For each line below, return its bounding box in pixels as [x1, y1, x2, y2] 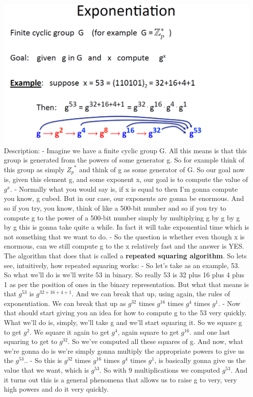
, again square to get [117, 326, 179, 337]
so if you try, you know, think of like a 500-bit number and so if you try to [4, 202, 226, 213]
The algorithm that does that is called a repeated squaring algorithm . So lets [4, 250, 247, 260]
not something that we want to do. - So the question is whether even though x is [4, 231, 245, 241]
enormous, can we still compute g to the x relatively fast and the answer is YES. [4, 241, 244, 251]
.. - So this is [24, 355, 62, 365]
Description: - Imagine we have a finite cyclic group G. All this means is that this [4, 145, 247, 155]
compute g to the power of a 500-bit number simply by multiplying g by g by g [4, 212, 240, 222]
